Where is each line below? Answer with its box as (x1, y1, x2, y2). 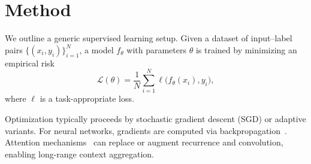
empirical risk (5, 56, 55, 69)
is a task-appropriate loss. (40, 92, 134, 105)
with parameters (126, 43, 186, 56)
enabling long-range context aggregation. (5, 147, 154, 160)
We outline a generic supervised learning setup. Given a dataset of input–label (5, 32, 292, 44)
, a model (79, 43, 114, 56)
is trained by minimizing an (195, 43, 297, 56)
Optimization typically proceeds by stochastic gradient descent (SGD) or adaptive (5, 113, 306, 125)
